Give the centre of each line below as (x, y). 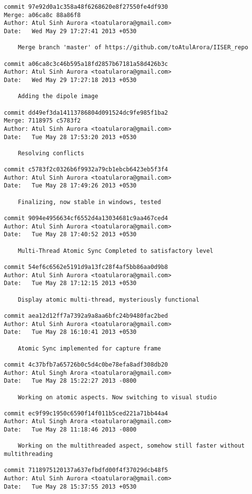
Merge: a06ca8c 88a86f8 (42, 15)
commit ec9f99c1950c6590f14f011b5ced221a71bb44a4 (86, 413)
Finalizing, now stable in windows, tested (89, 202)
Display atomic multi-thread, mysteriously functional (108, 299)
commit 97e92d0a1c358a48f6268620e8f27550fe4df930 (86, 7)
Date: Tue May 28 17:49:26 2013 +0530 (70, 186)
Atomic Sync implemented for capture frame (89, 348)
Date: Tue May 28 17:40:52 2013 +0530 (70, 235)
